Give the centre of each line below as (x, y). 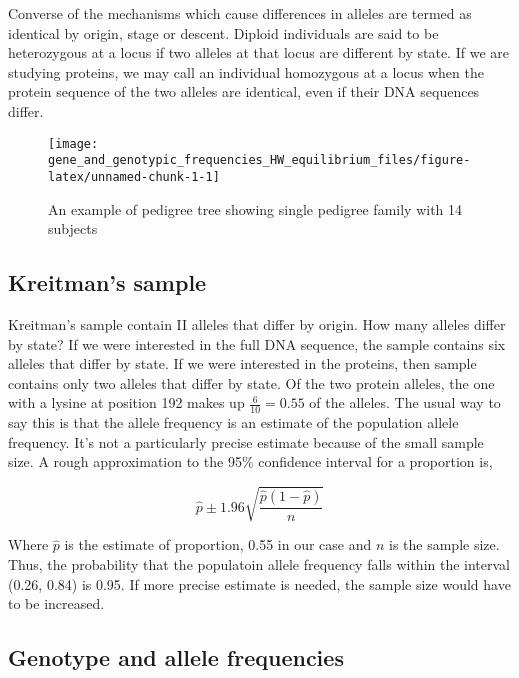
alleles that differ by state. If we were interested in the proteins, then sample (242, 363)
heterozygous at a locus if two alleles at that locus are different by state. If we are (258, 52)
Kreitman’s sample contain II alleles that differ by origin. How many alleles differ (257, 323)
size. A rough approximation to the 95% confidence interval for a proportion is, (250, 461)
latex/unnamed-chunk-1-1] (134, 176)
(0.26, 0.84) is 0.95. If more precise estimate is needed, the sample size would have (259, 583)
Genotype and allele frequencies (176, 657)
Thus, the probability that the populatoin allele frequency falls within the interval (259, 564)
